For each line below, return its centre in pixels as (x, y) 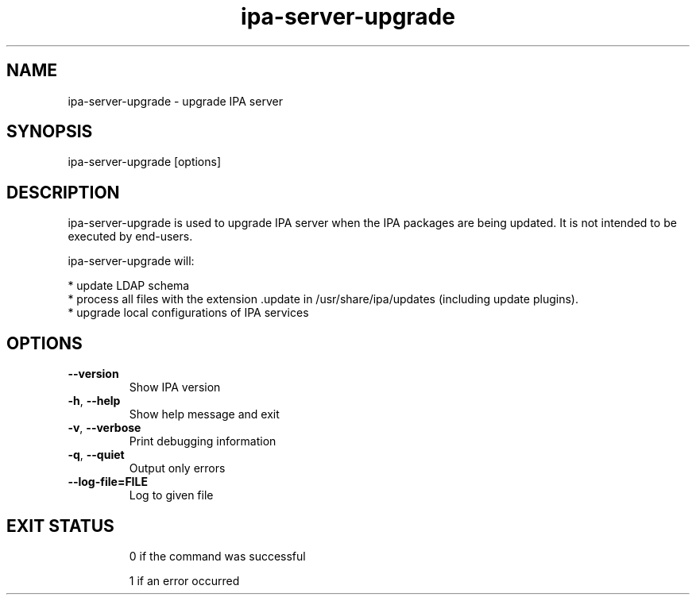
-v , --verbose (104, 428)
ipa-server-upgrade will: (131, 261)
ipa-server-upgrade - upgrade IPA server (175, 101)
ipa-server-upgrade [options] (145, 162)
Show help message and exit (204, 414)
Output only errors (177, 468)
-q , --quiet (96, 455)
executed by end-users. (130, 237)
